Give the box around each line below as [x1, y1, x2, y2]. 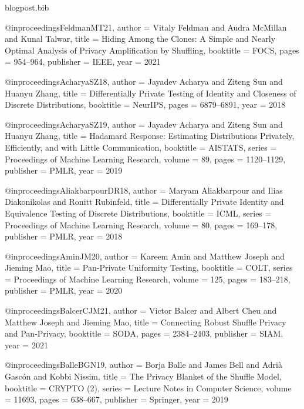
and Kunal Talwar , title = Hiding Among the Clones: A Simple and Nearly [5, 32, 276, 45]
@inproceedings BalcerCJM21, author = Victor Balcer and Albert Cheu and [5, 304, 277, 317]
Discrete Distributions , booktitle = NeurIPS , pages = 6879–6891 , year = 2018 [5, 98, 286, 111]
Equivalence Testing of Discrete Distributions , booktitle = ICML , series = [5, 207, 272, 219]
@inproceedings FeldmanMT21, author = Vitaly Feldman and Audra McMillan [5, 21, 287, 33]
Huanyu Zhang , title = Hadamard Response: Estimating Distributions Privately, [5, 129, 295, 142]
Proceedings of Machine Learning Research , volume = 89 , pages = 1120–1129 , [5, 152, 286, 165]
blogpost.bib [5, 1, 49, 13]
